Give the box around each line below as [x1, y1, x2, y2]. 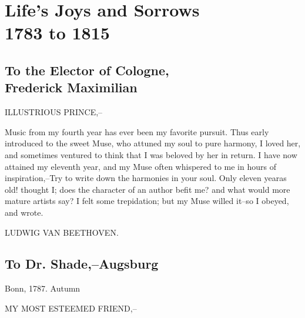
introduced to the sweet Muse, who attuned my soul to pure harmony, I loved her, [5, 137, 301, 149]
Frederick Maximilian [5, 78, 138, 96]
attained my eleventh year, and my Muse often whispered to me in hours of [5, 160, 276, 172]
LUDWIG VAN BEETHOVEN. [5, 226, 119, 238]
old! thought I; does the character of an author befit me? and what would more [5, 183, 290, 195]
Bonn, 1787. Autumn [5, 282, 81, 294]
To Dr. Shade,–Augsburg [5, 255, 159, 273]
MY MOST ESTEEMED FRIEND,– [5, 302, 137, 314]
